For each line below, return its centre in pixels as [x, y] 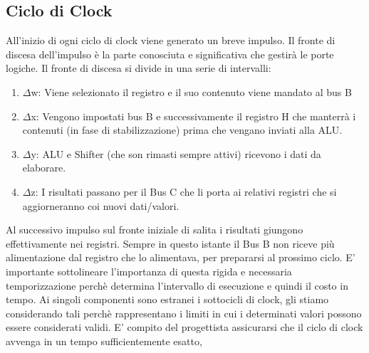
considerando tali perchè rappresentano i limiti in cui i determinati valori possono [184, 313]
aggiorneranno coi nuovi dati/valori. [101, 205]
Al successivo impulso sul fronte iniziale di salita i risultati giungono [155, 230]
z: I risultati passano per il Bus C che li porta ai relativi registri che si [184, 191]
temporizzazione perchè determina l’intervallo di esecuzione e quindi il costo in [177, 285]
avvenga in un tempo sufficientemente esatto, [104, 341]
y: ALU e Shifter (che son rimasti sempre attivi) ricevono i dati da [176, 153]
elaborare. [44, 168]
